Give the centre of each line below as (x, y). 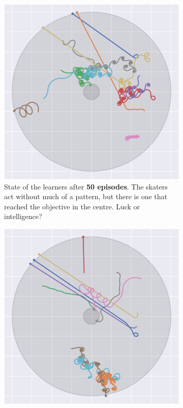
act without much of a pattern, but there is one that (86, 196)
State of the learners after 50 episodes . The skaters (86, 186)
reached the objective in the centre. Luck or (72, 206)
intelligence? (23, 216)
